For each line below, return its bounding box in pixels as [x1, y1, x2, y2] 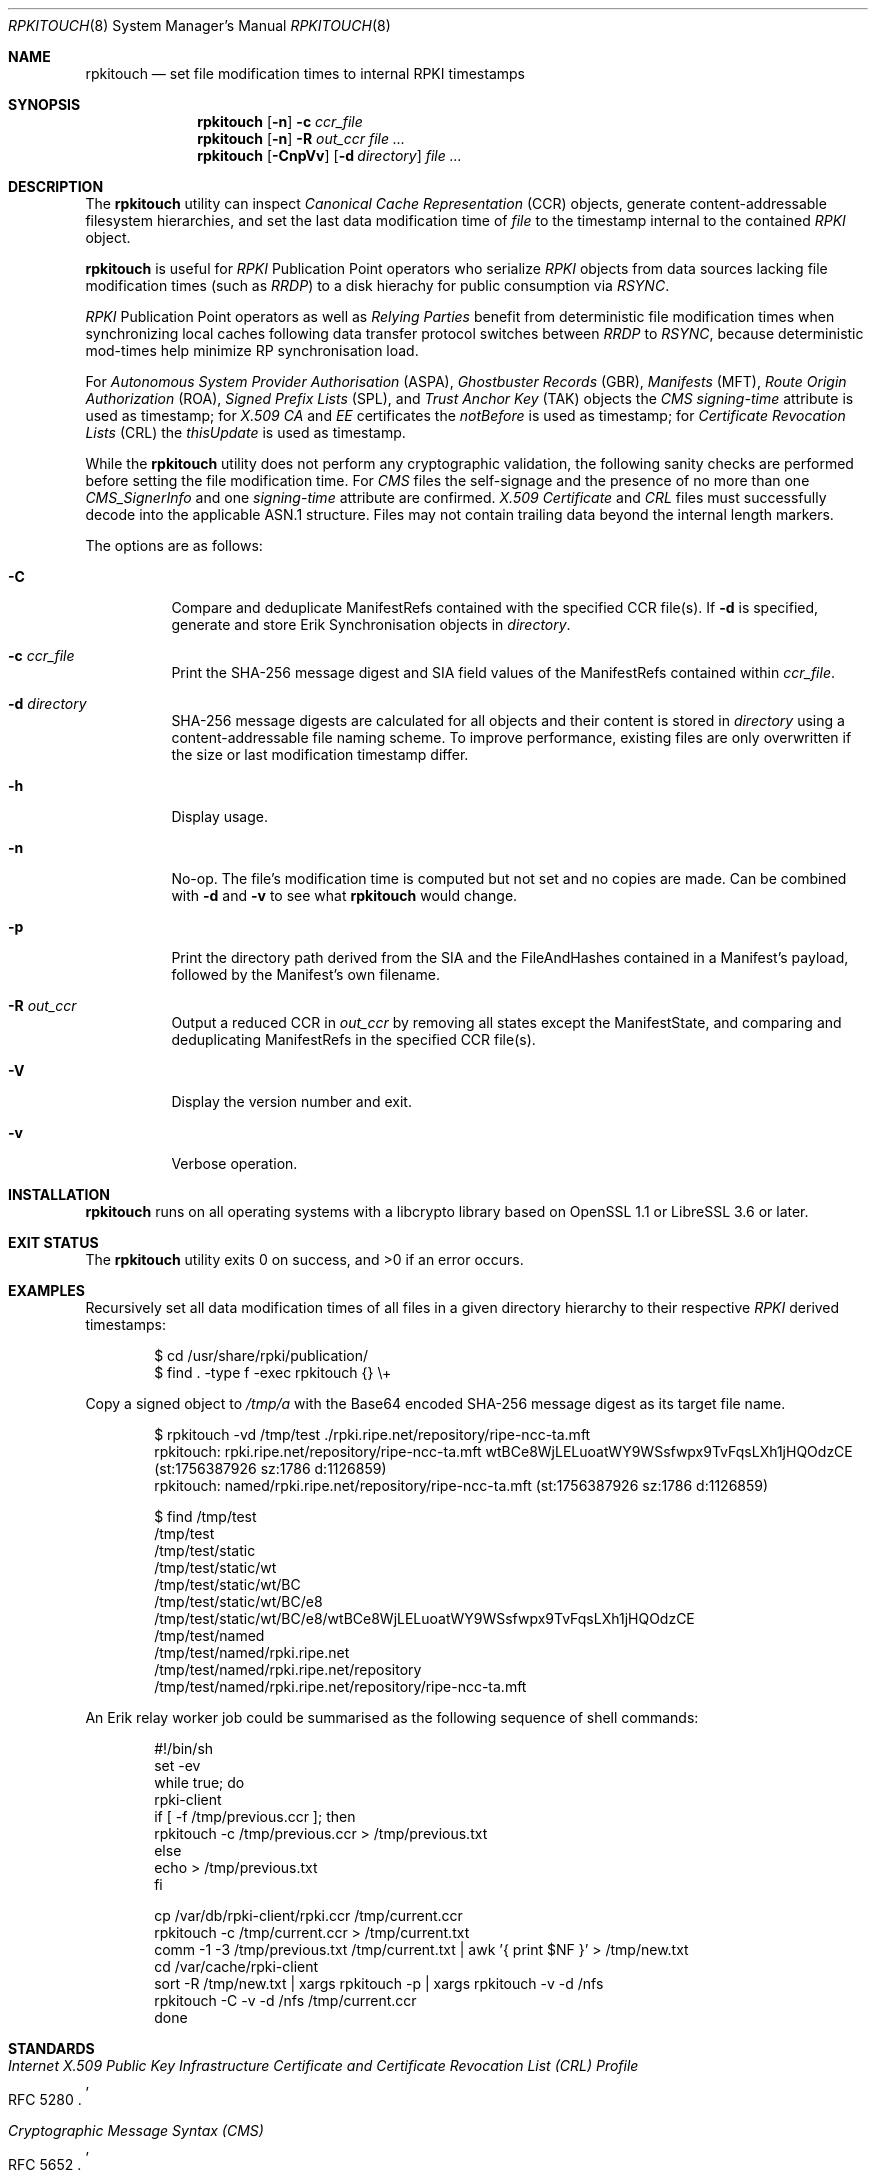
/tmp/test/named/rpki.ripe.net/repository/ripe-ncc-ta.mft [154, 1678, 527, 1695]
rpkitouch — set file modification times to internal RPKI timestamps [85, 65, 525, 82]
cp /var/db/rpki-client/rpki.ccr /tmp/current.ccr [154, 1907, 463, 1924]
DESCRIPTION [8, 178, 104, 195]
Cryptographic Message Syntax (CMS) [8, 2122, 264, 2139]
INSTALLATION [8, 1186, 110, 1203]
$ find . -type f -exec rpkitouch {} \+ [154, 1364, 392, 1381]
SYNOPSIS [8, 96, 81, 113]
